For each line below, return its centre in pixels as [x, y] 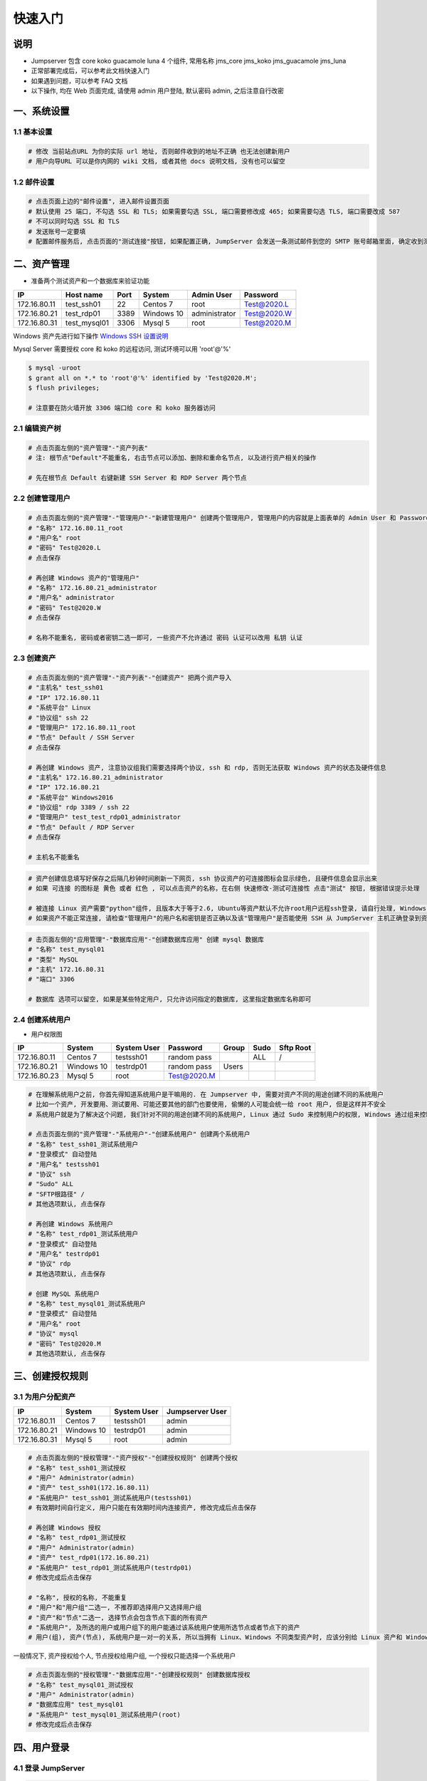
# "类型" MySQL [53, 959]
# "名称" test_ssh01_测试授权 [77, 1468]
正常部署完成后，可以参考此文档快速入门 [90, 71]
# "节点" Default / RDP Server [81, 827]
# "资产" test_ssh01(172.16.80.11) [89, 1488]
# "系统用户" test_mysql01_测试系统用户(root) [104, 1714]
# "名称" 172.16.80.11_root [76, 528]
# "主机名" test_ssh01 [66, 688]
